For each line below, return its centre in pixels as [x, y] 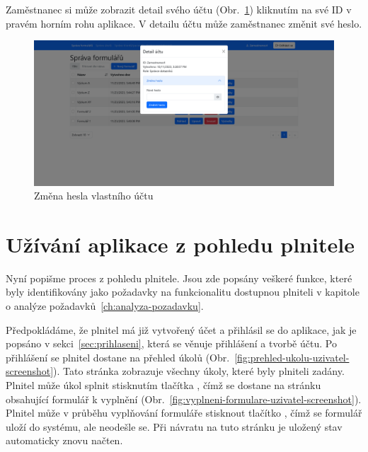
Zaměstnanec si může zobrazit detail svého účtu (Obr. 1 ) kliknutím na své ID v [179, 9]
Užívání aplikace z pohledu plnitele [180, 244]
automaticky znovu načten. [64, 440]
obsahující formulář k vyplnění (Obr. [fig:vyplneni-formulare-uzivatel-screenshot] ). [184, 399]
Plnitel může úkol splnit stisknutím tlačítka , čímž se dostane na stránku [163, 385]
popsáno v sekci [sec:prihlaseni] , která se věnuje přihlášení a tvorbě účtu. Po [171, 343]
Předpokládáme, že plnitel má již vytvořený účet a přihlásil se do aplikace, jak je [181, 329]
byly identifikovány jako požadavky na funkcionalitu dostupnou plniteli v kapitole [183, 292]
